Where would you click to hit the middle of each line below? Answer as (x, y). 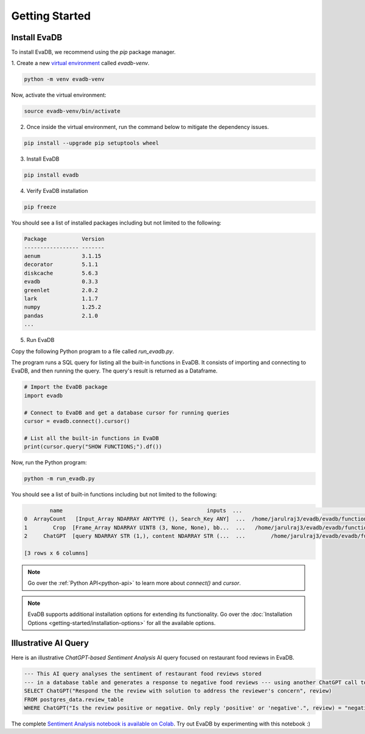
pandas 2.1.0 (61, 316)
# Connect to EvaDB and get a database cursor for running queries (127, 413)
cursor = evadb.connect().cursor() (77, 421)
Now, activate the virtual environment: (59, 95)
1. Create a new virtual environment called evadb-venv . (80, 63)
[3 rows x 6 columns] (56, 553)
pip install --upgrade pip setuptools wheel (92, 143)
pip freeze (40, 207)
